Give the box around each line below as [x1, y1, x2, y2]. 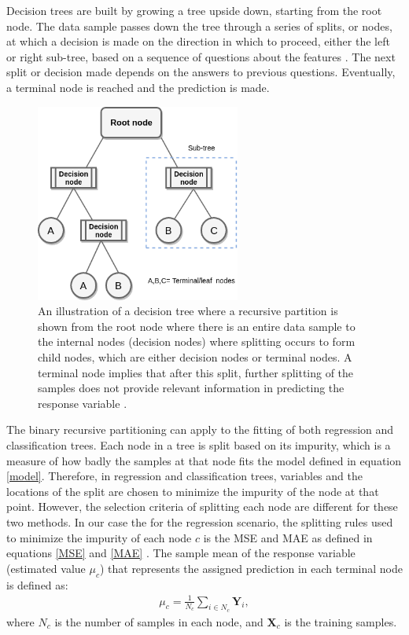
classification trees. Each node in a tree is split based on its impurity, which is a [6, 437, 391, 453]
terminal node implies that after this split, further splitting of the [38, 364, 354, 380]
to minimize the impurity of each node [6, 529, 192, 545]
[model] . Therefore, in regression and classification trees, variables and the [6, 468, 363, 484]
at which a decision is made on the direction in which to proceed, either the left [6, 33, 390, 50]
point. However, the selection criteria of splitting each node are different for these [6, 498, 398, 515]
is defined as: [6, 576, 68, 593]
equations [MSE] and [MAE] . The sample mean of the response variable [6, 545, 356, 561]
